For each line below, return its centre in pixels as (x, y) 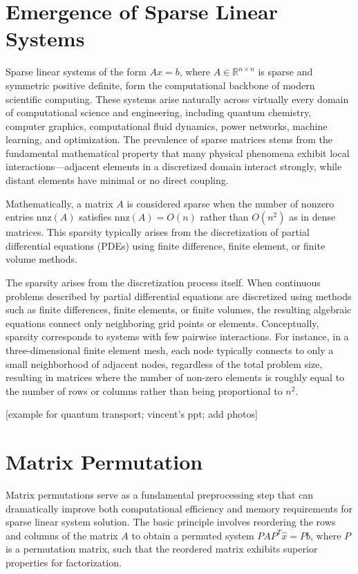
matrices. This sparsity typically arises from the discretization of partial (158, 232)
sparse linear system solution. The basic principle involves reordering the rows (171, 522)
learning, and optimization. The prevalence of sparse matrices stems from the (169, 139)
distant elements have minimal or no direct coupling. (117, 180)
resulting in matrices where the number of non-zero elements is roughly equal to (175, 377)
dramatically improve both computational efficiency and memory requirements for (179, 508)
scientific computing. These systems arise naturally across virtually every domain (177, 99)
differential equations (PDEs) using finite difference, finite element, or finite (166, 245)
